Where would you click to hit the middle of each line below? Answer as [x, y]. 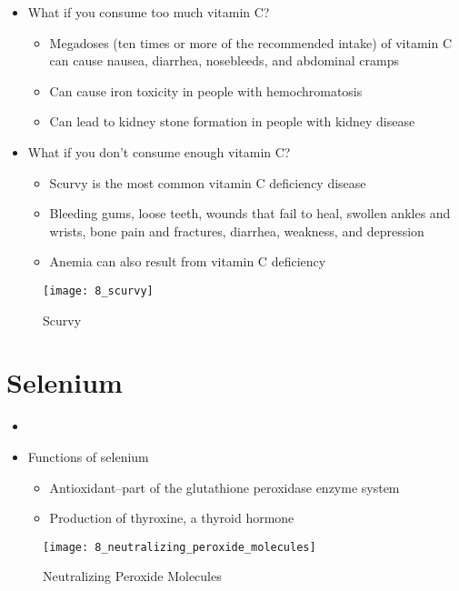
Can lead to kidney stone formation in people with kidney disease [232, 121]
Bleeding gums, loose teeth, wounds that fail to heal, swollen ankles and [250, 213]
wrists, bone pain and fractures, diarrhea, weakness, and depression [237, 230]
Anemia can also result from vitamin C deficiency [188, 261]
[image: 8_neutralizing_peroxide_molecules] [180, 547]
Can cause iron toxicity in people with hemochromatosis [206, 90]
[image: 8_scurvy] [98, 290]
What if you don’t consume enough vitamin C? [159, 151]
